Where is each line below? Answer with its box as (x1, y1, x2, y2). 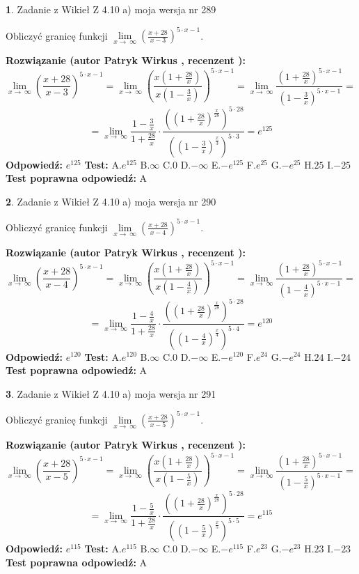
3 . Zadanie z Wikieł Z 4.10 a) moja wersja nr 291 (6, 386, 216, 401)
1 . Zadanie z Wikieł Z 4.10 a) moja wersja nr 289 (6, 2, 216, 16)
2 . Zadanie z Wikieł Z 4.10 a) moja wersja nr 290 (6, 194, 216, 208)
